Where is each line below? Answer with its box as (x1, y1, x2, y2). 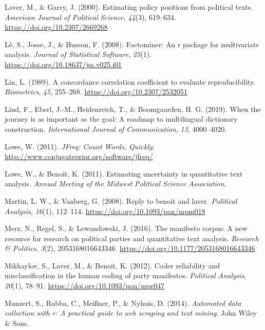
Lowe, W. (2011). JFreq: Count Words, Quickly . (5, 141, 155, 151)
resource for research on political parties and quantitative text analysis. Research (5, 232, 259, 243)
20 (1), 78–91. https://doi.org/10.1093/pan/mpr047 (5, 280, 165, 291)
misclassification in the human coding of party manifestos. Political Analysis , (5, 270, 247, 281)
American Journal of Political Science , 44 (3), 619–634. (5, 11, 176, 22)
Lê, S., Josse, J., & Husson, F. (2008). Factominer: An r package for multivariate (5, 38, 259, 49)
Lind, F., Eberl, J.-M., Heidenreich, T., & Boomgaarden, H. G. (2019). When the (5, 103, 261, 114)
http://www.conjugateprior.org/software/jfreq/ (5, 151, 153, 162)
